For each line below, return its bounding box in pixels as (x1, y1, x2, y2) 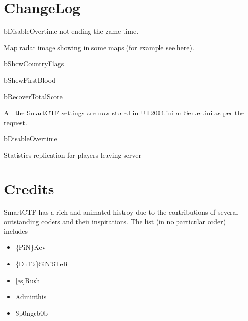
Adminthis (15, 291, 47, 302)
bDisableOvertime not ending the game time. (4, 26, 139, 36)
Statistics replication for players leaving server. (4, 150, 143, 160)
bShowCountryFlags (4, 58, 64, 69)
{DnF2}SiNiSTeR (15, 258, 68, 268)
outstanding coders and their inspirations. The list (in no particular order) (4, 216, 226, 227)
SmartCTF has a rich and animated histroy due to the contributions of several (4, 207, 238, 217)
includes (4, 226, 28, 236)
